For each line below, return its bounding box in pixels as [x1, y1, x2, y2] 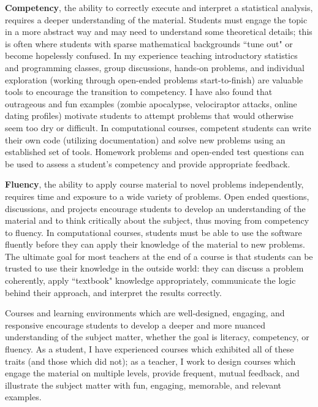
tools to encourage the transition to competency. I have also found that [5, 85, 273, 98]
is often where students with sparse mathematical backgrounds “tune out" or [5, 37, 293, 50]
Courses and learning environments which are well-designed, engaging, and [5, 306, 285, 319]
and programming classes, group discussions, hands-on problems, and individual [5, 61, 305, 74]
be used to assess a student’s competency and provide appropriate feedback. [5, 157, 290, 170]
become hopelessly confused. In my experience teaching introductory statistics [5, 49, 298, 62]
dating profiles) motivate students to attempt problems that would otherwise [5, 109, 293, 122]
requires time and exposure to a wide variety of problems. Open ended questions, [5, 189, 309, 202]
